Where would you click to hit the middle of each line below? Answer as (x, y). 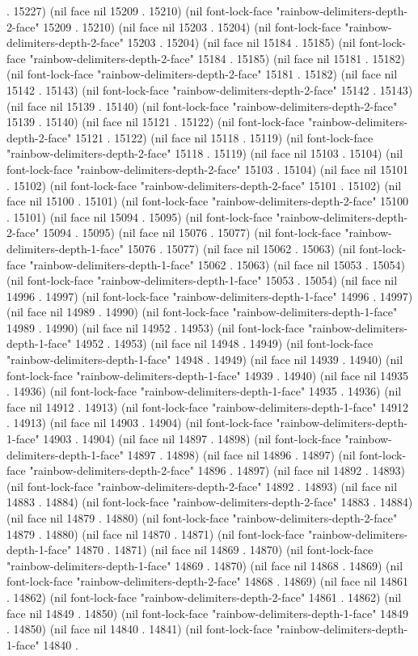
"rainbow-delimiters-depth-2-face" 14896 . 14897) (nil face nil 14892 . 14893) (217, 470)
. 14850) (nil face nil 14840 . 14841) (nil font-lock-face (139, 629)
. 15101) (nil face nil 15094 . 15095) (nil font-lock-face (139, 216)
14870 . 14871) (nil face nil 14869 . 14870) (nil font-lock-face (224, 550)
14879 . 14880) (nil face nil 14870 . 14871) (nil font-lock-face (156, 533)
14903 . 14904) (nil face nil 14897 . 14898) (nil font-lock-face (192, 439)
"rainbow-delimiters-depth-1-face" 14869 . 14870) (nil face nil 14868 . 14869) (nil (205, 565)
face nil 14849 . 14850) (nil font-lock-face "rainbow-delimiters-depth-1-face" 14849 (208, 613)
